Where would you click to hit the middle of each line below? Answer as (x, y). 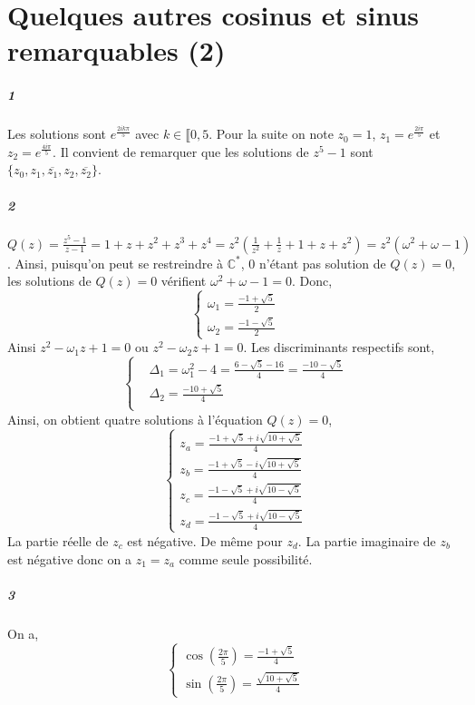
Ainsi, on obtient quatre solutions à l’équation (135, 419)
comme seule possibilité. (246, 558)
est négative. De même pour (205, 540)
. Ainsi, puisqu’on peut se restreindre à (116, 263)
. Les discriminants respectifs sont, (339, 347)
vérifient (184, 281)
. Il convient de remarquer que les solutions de (181, 151)
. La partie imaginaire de (367, 540)
